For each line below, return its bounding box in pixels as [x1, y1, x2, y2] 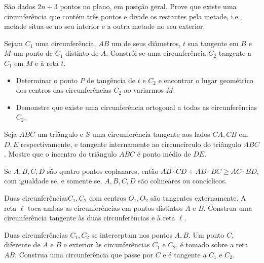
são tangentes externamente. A [150, 192, 246, 203]
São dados [4, 1, 35, 11]
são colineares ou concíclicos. [138, 175, 227, 186]
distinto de [65, 48, 99, 58]
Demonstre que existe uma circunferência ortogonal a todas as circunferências [16, 101, 257, 112]
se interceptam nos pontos [91, 229, 172, 240]
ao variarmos [124, 85, 164, 95]
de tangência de [87, 74, 136, 85]
